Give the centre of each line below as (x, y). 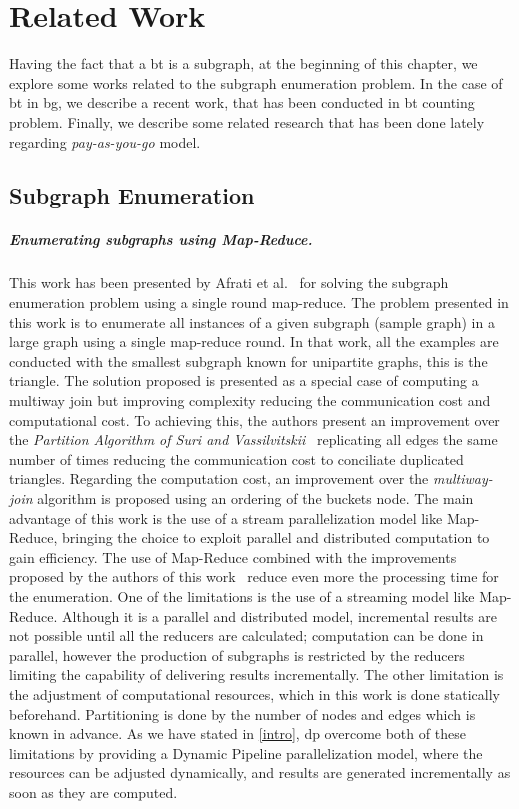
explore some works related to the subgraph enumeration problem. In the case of (256, 82)
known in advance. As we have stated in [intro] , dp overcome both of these (237, 733)
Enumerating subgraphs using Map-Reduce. (161, 239)
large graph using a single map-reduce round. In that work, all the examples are (254, 341)
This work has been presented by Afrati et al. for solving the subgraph (229, 282)
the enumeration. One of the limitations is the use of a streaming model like (242, 595)
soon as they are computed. (93, 791)
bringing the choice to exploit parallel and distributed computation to (276, 537)
